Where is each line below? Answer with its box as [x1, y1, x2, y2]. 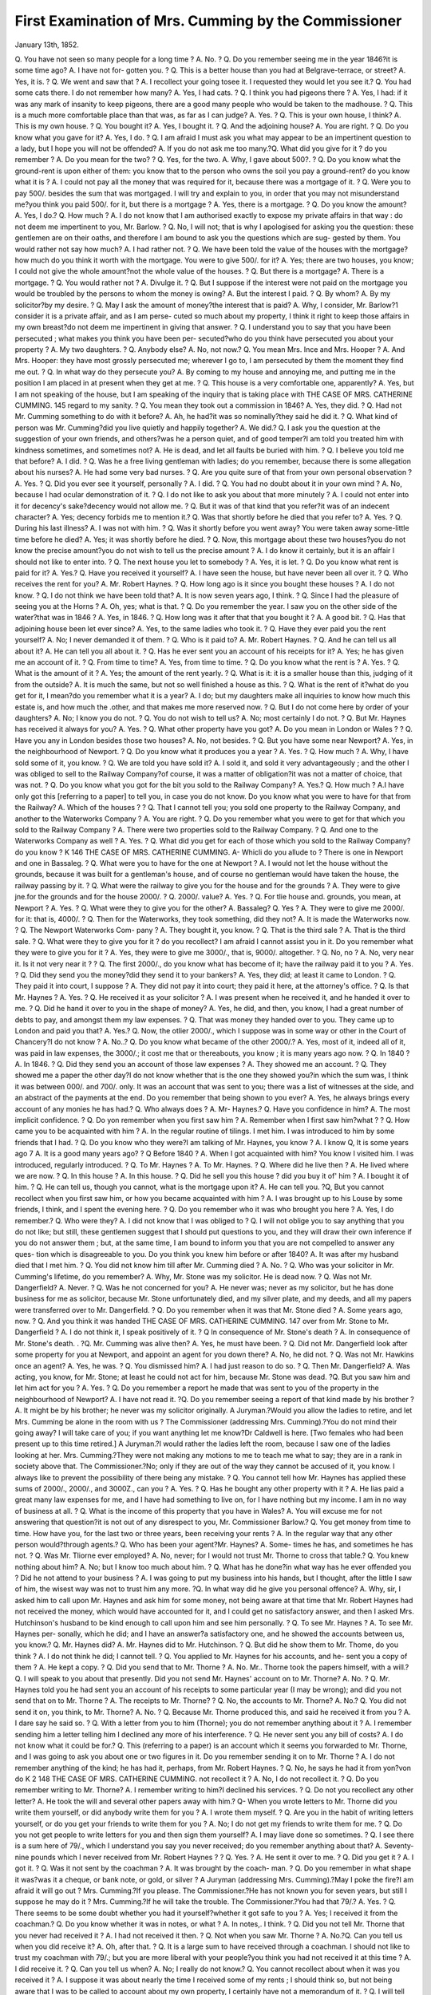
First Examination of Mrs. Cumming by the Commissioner [14, 12, 402, 30]
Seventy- [383, 1841, 414, 1851]
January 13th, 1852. [14, 40, 79, 49]
